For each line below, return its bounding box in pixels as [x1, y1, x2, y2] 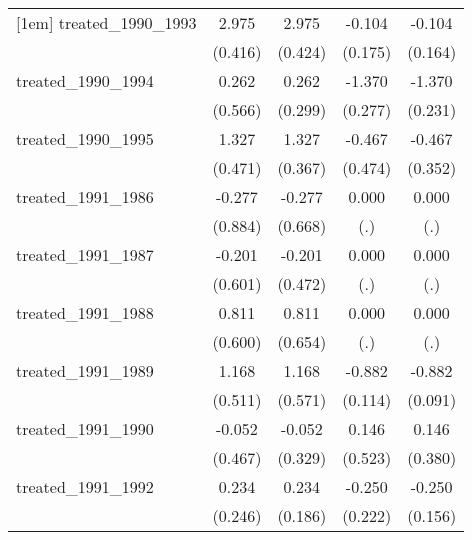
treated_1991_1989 [16, 359, 154, 382]
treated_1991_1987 [16, 243, 154, 266]
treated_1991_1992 [16, 475, 154, 498]
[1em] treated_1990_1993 [16, 11, 197, 34]
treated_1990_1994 [16, 69, 154, 92]
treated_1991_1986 [16, 185, 154, 208]
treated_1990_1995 [16, 127, 154, 150]
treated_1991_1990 [16, 417, 154, 440]
